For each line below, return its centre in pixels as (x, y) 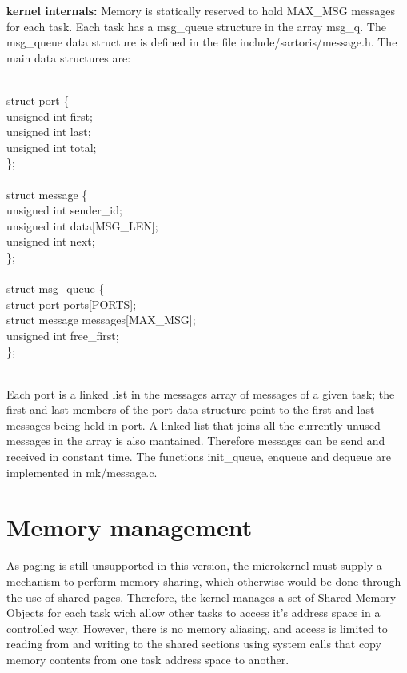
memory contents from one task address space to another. (148, 659)
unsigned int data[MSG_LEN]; (82, 225)
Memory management (130, 527)
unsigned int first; (50, 116)
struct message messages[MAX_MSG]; (101, 320)
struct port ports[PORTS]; (72, 304)
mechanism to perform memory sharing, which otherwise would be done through (204, 581)
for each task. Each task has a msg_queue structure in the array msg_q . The (196, 26)
